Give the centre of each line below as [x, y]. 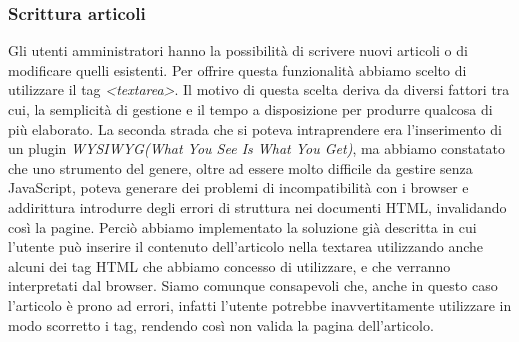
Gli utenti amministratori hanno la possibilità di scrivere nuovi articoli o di [238, 50]
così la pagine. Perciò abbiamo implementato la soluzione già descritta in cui [242, 226]
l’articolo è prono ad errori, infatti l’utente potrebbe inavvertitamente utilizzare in [260, 304]
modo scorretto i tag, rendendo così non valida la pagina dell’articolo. [221, 324]
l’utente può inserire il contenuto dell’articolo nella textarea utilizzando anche [246, 246]
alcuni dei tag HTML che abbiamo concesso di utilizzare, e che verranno [229, 265]
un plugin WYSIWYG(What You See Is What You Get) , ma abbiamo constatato [256, 148]
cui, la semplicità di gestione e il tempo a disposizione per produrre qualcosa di [250, 109]
